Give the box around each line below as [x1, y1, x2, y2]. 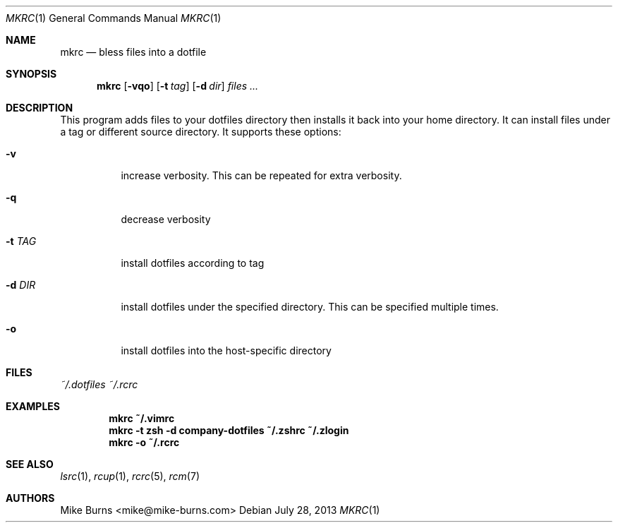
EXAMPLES [6, 400, 60, 412]
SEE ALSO [6, 458, 54, 470]
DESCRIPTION [6, 102, 73, 114]
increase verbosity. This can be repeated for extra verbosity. [121, 169, 402, 181]
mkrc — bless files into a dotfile [60, 46, 207, 58]
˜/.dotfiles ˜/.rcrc [60, 378, 138, 390]
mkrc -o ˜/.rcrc [109, 436, 180, 448]
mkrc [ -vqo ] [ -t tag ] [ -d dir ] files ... [97, 80, 259, 92]
